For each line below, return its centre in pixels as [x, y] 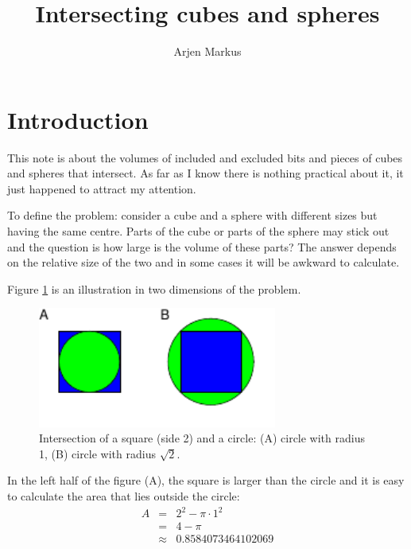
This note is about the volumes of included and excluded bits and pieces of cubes [205, 157]
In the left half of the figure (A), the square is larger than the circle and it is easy [206, 480]
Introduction [78, 119]
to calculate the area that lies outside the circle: [124, 495]
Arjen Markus [207, 51]
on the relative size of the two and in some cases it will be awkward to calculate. [204, 262]
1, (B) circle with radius [97, 453]
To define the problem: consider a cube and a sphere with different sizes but [192, 215]
